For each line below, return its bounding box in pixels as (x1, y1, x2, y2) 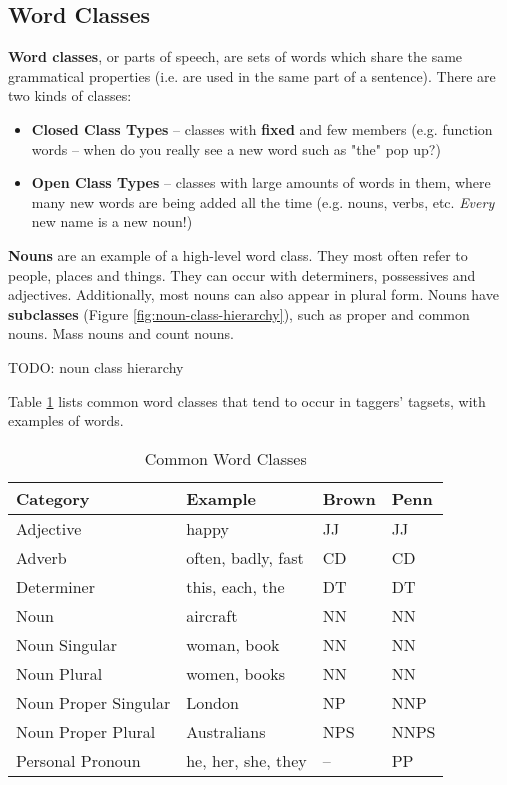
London (186, 690, 239, 714)
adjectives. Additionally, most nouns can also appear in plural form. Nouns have (8, 284, 499, 305)
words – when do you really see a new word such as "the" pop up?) (31, 138, 441, 159)
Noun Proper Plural (16, 719, 156, 743)
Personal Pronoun (16, 748, 141, 772)
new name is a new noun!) (31, 211, 193, 232)
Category (16, 486, 90, 510)
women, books (186, 661, 285, 685)
